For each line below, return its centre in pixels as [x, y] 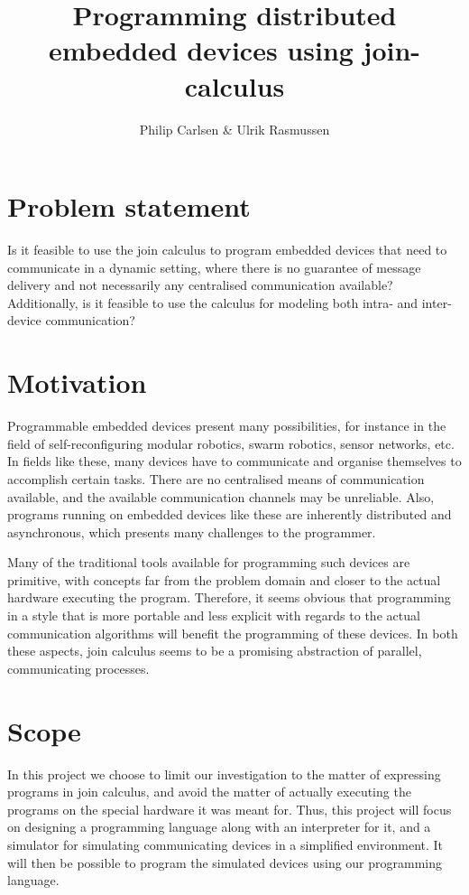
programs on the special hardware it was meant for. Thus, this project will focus [230, 809]
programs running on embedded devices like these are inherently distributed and [230, 514]
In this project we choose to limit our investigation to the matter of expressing [224, 774]
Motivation [77, 382]
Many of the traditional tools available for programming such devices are [209, 562]
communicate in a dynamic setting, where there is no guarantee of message [214, 267]
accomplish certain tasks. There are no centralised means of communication [216, 478]
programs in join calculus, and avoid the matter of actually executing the [209, 792]
